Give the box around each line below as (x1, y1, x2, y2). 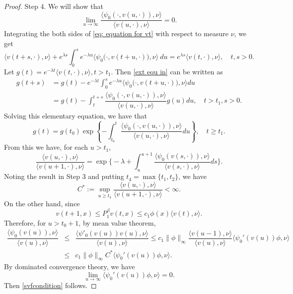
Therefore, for (4, 217, 46, 228)
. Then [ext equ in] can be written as (111, 66, 223, 76)
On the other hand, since (4, 198, 80, 208)
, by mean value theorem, (78, 217, 156, 228)
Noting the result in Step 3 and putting (4, 171, 124, 181)
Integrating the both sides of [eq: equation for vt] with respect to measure (4, 28, 228, 39)
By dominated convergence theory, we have (4, 261, 135, 272)
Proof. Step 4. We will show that (4, 1, 103, 11)
